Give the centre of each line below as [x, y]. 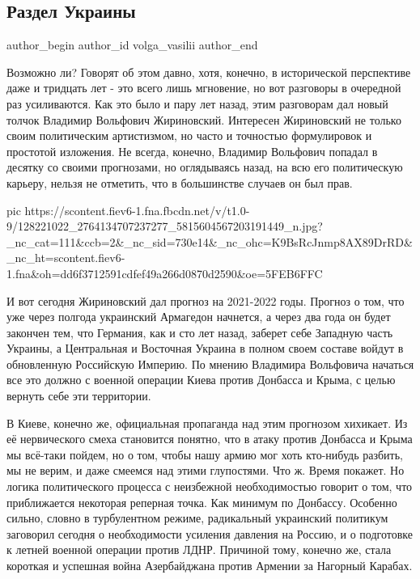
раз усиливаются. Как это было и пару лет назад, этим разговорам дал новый [197, 103]
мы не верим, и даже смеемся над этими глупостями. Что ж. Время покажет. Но [206, 470]
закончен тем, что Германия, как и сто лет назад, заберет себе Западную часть [200, 332]
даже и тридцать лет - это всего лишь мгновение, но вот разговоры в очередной [204, 88]
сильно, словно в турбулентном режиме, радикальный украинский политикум [197, 518]
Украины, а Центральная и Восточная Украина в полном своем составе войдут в [205, 348]
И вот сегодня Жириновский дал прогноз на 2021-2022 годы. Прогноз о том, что [206, 300]
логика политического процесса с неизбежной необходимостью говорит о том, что [210, 486]
